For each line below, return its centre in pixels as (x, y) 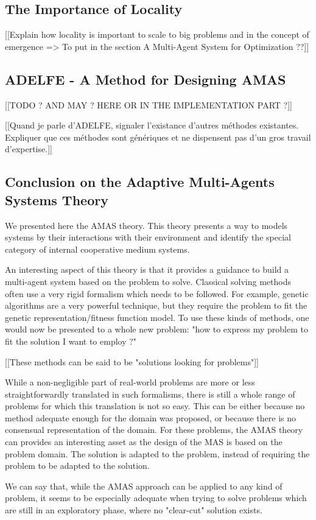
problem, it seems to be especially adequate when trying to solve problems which (156, 498)
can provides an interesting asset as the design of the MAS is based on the (144, 442)
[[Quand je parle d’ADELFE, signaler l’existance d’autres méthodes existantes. (152, 125)
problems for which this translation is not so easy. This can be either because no (155, 406)
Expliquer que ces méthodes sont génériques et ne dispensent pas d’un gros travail (158, 137)
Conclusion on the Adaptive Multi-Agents (140, 182)
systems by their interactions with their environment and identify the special (148, 237)
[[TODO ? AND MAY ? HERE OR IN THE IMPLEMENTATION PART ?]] (149, 104)
